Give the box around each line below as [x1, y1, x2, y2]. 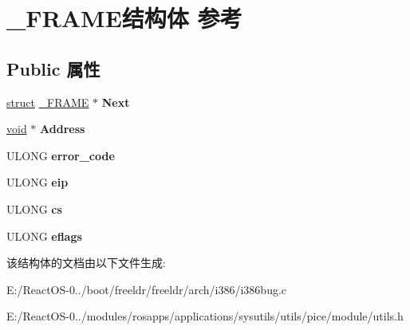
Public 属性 [6, 56, 101, 81]
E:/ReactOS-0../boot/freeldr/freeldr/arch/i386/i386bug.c [6, 281, 287, 297]
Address [40, 120, 85, 137]
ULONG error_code [6, 147, 115, 163]
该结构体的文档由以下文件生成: [6, 254, 166, 271]
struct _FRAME [6, 93, 89, 110]
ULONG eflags [6, 227, 82, 244]
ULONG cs [6, 200, 62, 217]
